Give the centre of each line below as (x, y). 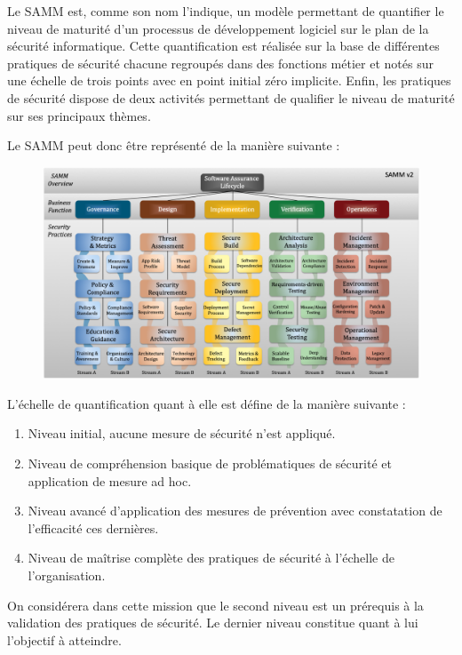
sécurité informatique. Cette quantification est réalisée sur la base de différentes (223, 46)
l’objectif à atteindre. (64, 639)
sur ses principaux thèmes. (79, 115)
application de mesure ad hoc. (110, 480)
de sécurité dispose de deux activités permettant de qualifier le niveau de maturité (231, 97)
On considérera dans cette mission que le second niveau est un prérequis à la (215, 605)
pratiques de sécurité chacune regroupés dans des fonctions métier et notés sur (220, 63)
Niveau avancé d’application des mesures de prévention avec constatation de (235, 511)
